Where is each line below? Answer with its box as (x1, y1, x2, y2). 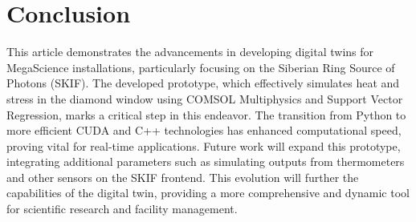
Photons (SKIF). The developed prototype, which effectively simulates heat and (6, 75, 400, 91)
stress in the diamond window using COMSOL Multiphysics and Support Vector (6, 90, 403, 107)
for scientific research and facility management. (6, 200, 238, 217)
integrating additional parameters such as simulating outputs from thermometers (6, 153, 405, 170)
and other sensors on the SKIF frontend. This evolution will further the (6, 168, 359, 185)
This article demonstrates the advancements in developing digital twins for (6, 43, 374, 60)
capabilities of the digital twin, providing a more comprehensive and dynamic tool (6, 184, 410, 201)
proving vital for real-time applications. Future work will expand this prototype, (6, 137, 401, 154)
